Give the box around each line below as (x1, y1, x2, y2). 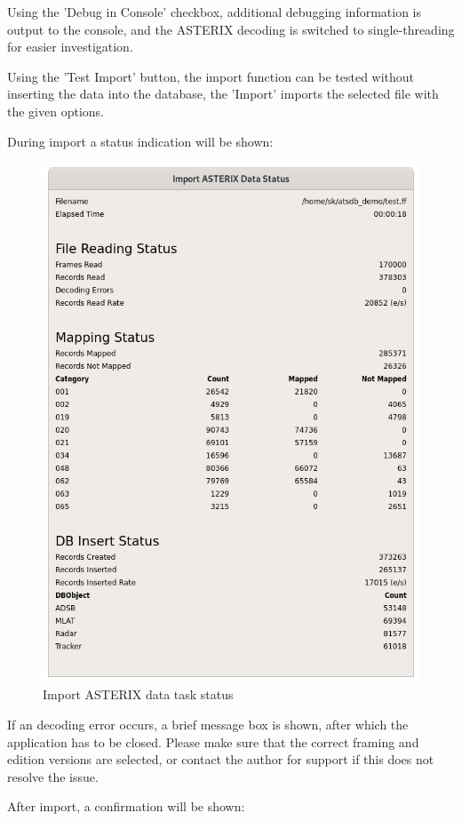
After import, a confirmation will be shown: (7, 797, 245, 816)
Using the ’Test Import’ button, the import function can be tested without (7, 67, 415, 85)
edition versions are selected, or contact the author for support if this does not (7, 750, 434, 769)
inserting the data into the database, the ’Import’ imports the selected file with (7, 84, 439, 103)
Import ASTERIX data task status (43, 685, 234, 704)
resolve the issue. (7, 767, 99, 785)
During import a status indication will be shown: (7, 132, 274, 150)
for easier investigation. (7, 37, 133, 56)
